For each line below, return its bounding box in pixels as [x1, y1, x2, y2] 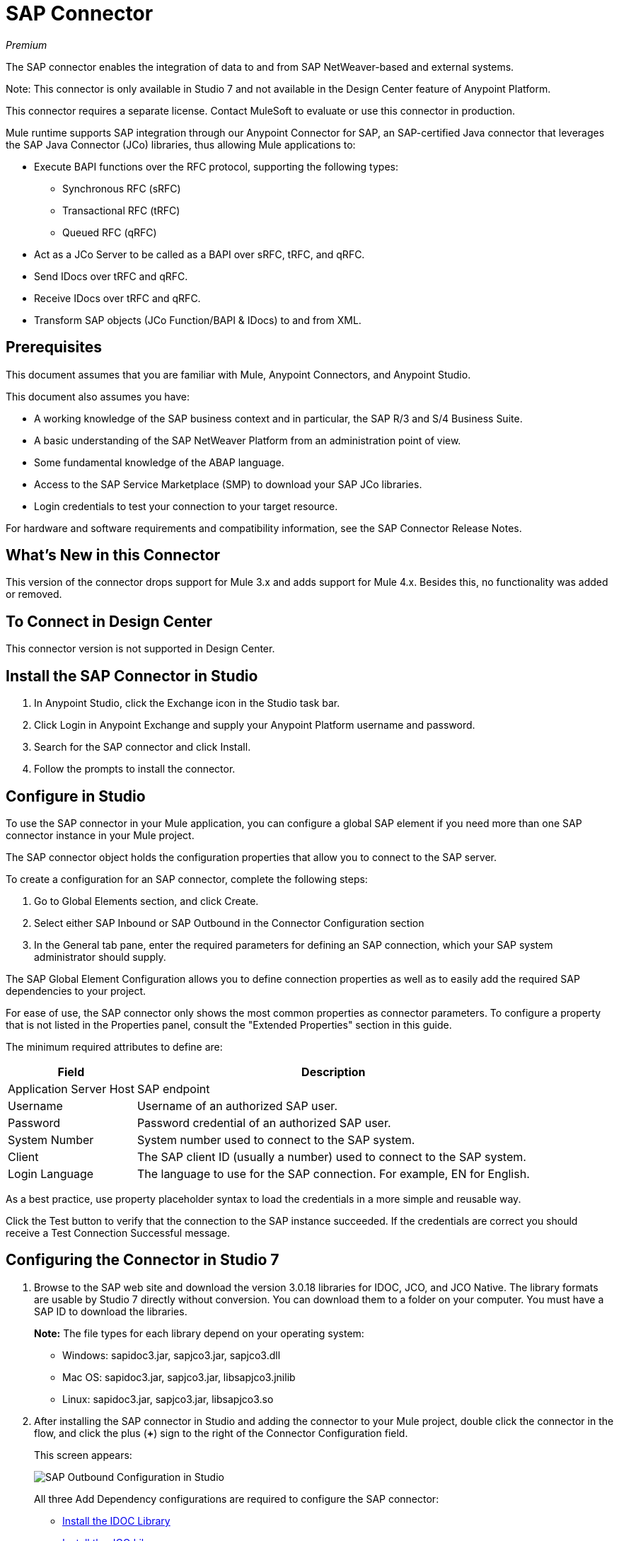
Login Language [8, 1166, 94, 1181]
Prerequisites [6, 338, 102, 357]
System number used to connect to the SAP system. [137, 1132, 415, 1147]
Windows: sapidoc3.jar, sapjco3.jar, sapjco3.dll [62, 1349, 281, 1361]
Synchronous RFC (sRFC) [62, 182, 181, 195]
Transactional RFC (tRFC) [62, 204, 180, 217]
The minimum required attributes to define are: [6, 1040, 223, 1053]
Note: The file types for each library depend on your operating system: [34, 1327, 364, 1339]
